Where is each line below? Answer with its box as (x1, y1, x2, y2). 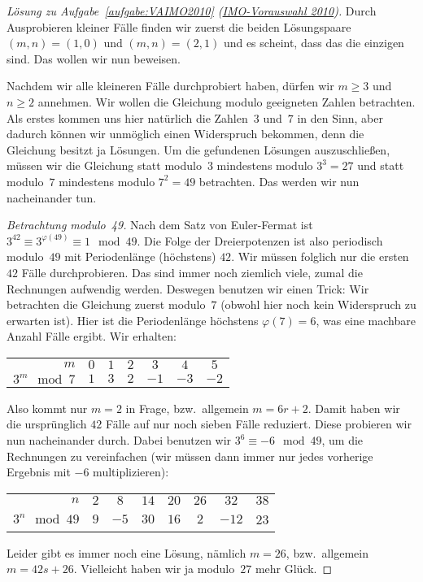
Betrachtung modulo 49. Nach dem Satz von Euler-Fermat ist (7, 216, 313, 233)
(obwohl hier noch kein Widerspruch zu (220, 296, 416, 313)
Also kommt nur (7, 399, 88, 416)
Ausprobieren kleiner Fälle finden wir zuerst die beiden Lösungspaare (7, 18, 351, 35)
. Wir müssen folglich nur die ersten (231, 248, 409, 265)
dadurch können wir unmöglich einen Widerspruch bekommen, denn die (7, 125, 364, 142)
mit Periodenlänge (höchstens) (64, 248, 216, 265)
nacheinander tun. (7, 189, 97, 206)
